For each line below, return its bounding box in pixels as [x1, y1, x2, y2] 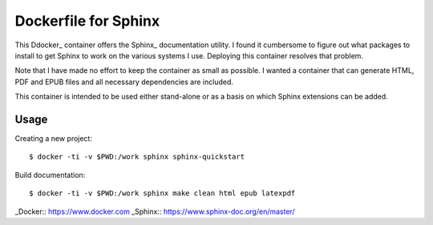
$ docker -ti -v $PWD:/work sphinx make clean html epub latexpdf [29, 189, 296, 198]
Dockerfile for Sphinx [14, 12, 160, 30]
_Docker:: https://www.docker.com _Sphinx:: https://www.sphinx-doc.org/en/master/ [14, 207, 296, 216]
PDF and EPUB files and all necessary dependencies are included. [14, 77, 234, 86]
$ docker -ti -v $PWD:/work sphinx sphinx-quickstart [29, 152, 245, 162]
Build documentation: [14, 170, 86, 179]
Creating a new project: [14, 134, 92, 143]
